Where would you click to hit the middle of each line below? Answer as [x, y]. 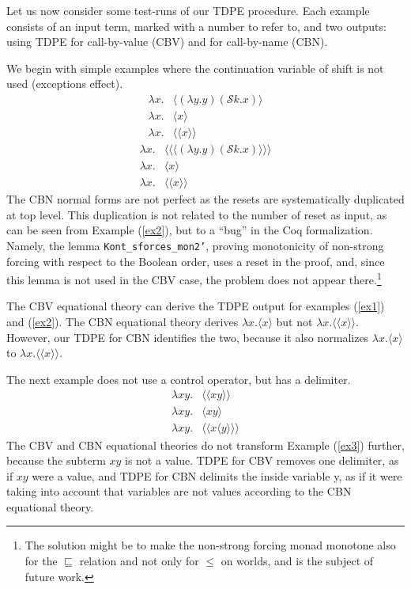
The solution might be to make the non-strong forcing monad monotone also [210, 545]
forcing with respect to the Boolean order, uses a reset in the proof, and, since [196, 261]
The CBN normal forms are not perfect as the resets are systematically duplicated [205, 199]
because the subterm [56, 460]
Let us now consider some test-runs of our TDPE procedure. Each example [188, 10]
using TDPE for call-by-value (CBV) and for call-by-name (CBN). [167, 42]
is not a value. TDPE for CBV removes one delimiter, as [262, 460]
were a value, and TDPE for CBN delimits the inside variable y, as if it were [217, 475]
